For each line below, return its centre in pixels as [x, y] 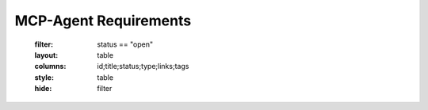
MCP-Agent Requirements [103, 21]
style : [44, 77]
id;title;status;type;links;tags [143, 66]
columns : [50, 66]
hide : [43, 89]
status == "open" [125, 44]
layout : [46, 55]
